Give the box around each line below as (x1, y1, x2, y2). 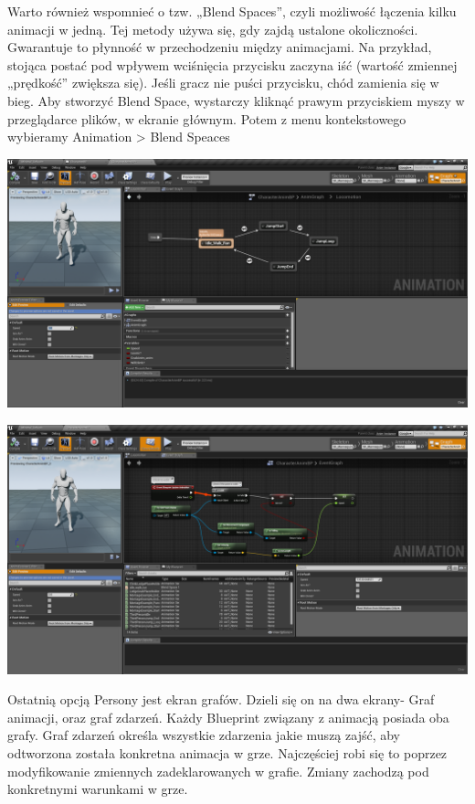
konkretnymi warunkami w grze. (7, 779, 188, 799)
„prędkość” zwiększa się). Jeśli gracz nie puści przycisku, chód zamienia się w (7, 73, 439, 92)
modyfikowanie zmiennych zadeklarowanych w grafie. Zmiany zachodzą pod (7, 761, 429, 780)
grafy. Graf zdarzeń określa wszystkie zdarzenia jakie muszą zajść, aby (7, 725, 400, 745)
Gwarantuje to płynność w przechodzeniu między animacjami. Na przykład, (7, 37, 432, 57)
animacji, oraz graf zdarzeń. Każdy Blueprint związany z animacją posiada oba (7, 707, 449, 726)
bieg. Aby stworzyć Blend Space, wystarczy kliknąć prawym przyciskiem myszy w (7, 90, 465, 110)
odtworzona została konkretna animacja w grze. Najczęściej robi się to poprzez (7, 744, 448, 763)
